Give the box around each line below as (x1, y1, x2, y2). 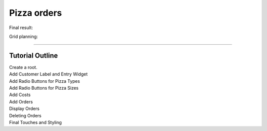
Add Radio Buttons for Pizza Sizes (9, 85, 79, 91)
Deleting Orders (9, 112, 42, 118)
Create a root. (9, 64, 38, 70)
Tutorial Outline (9, 51, 58, 60)
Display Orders (9, 106, 40, 112)
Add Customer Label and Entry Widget (9, 71, 88, 77)
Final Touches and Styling (9, 119, 62, 125)
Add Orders (9, 98, 33, 104)
